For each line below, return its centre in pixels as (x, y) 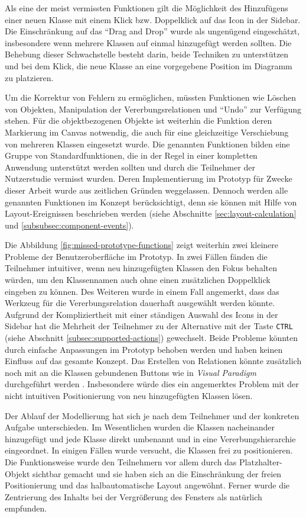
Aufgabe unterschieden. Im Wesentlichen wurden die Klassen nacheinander (140, 427)
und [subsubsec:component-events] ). (69, 225)
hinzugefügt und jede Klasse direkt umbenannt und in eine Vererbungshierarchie (150, 438)
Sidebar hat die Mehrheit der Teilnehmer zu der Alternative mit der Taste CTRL (149, 326)
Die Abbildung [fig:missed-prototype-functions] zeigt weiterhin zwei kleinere (141, 245)
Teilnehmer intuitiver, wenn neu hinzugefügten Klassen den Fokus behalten (141, 268)
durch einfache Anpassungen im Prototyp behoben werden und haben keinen (144, 349)
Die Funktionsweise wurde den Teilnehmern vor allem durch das (121, 462)
